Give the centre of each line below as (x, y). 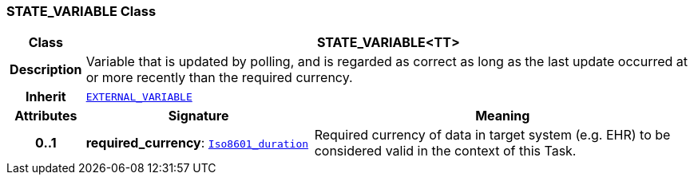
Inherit (46, 97)
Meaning (503, 116)
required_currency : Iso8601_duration (197, 143)
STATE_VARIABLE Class (81, 11)
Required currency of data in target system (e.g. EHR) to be (492, 135)
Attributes (46, 116)
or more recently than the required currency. (219, 78)
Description (46, 70)
